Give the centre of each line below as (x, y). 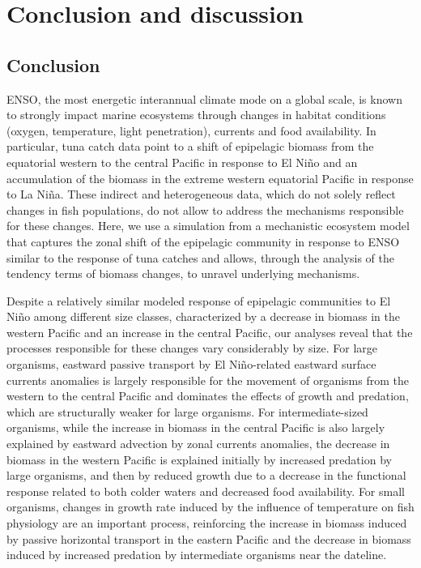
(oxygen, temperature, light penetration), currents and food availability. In (191, 130)
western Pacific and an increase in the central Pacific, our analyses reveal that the (210, 332)
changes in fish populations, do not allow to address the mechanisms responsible (205, 209)
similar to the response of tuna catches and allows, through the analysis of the (200, 257)
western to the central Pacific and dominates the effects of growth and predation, (208, 396)
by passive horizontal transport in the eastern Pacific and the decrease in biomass (209, 538)
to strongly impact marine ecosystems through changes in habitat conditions (196, 115)
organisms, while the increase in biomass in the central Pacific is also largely (196, 427)
